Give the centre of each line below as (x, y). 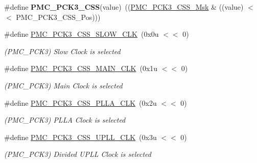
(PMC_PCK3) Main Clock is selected (63, 85)
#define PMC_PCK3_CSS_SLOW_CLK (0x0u (81, 34)
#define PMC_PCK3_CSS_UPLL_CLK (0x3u (80, 137)
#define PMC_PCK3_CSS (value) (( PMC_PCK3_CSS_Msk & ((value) (124, 7)
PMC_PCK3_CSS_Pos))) (58, 17)
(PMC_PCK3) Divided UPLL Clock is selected (78, 154)
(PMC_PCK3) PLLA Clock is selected (65, 120)
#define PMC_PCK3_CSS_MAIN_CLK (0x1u (81, 68)
